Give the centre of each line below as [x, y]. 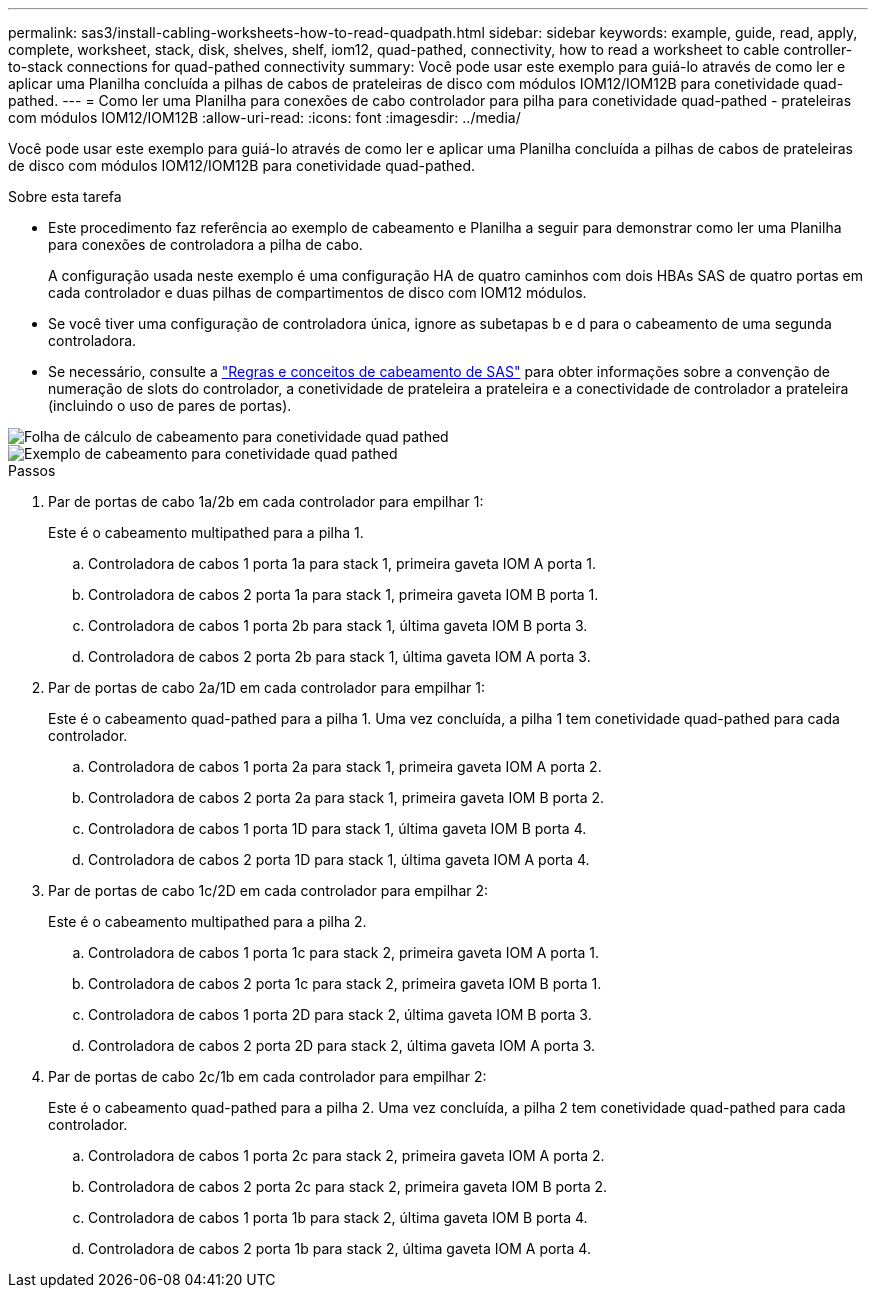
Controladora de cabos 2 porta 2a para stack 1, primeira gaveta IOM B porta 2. [346, 797]
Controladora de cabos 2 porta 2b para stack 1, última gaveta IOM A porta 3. [339, 656]
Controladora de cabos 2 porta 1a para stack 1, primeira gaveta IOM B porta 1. [343, 594]
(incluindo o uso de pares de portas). [170, 405]
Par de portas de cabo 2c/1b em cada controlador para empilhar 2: [267, 1076]
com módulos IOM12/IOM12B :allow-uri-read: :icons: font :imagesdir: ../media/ [264, 117]
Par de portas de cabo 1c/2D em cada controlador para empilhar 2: [268, 890]
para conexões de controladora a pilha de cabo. [205, 244]
